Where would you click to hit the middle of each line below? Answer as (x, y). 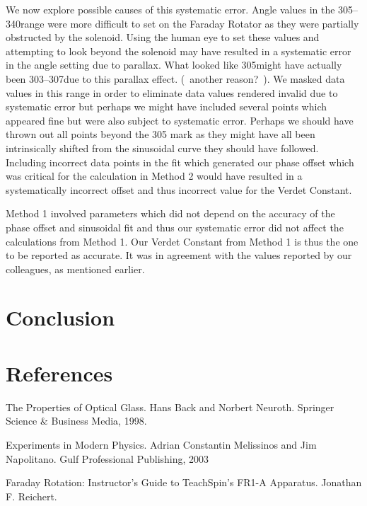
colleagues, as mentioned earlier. (75, 269)
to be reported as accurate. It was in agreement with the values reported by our (179, 255)
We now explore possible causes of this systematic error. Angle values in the (170, 9)
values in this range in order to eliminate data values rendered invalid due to (172, 92)
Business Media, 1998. (99, 421)
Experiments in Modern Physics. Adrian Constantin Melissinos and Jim (161, 444)
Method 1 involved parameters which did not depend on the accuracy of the (170, 213)
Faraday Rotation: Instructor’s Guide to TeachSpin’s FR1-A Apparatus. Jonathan (184, 482)
